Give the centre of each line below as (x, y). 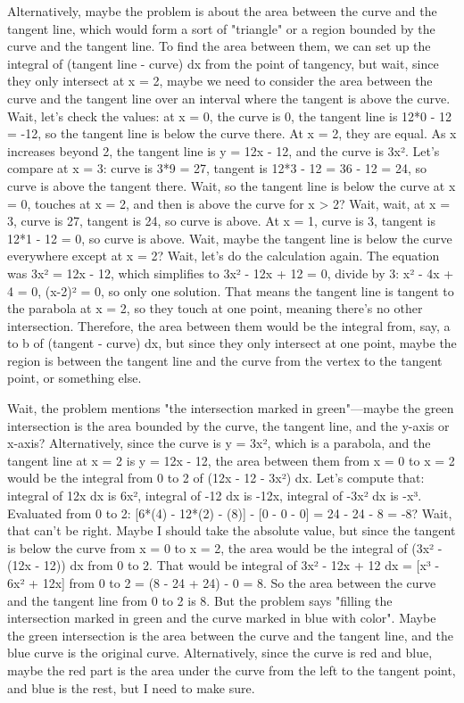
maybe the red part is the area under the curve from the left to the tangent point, (232, 670)
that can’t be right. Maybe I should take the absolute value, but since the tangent (232, 530)
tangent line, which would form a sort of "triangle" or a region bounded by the (221, 28)
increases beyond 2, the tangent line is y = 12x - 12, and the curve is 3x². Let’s (224, 150)
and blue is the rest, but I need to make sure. (131, 687)
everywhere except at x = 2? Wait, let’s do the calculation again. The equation (224, 256)
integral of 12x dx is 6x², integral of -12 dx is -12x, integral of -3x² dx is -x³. (215, 496)
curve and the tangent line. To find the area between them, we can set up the (219, 46)
